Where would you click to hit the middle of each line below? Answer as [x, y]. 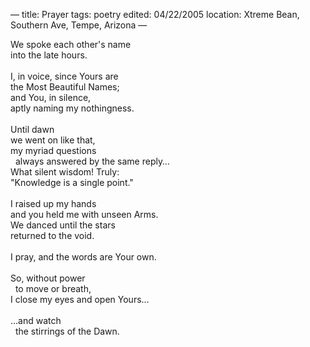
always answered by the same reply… [92, 161]
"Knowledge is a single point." [72, 182]
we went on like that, [53, 140]
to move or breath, [53, 288]
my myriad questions [53, 150]
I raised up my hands [53, 203]
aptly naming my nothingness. [72, 108]
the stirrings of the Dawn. [67, 331]
